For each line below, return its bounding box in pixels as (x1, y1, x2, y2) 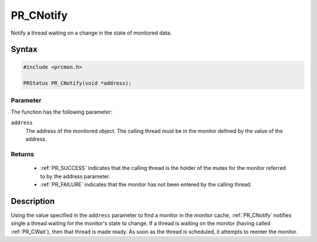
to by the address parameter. (40, 173, 110, 180)
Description (11, 196, 55, 206)
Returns (11, 150, 35, 158)
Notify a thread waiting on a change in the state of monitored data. (11, 29, 172, 36)
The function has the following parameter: (11, 108, 113, 115)
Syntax (11, 45, 38, 54)
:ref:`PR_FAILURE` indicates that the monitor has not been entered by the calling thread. (40, 180, 252, 188)
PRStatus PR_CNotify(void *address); (23, 80, 132, 87)
